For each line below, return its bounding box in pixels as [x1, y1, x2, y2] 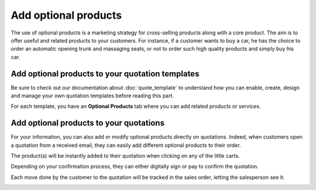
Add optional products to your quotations [11, 118, 165, 128]
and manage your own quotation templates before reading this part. [11, 92, 174, 99]
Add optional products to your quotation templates [11, 69, 200, 79]
